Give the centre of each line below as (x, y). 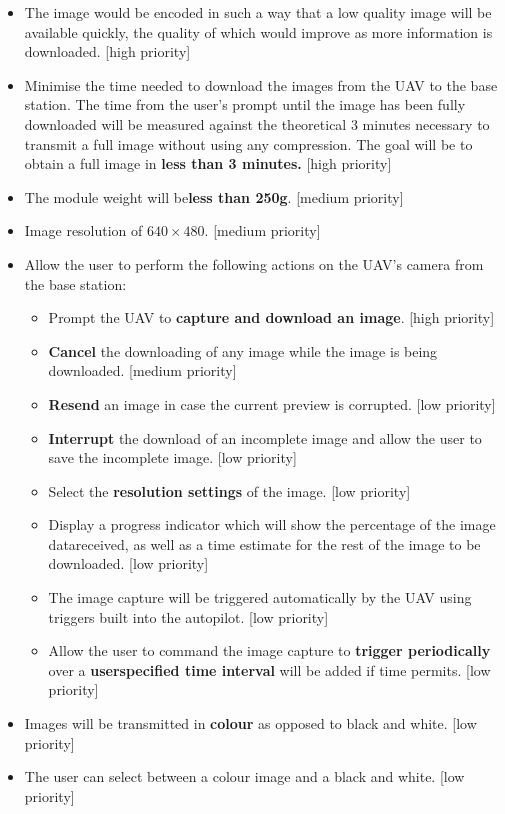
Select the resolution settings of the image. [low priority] (229, 490)
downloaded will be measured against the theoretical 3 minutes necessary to (257, 123)
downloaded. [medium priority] (142, 370)
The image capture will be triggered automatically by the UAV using (260, 597)
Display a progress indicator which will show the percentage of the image (272, 524)
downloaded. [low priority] (128, 563)
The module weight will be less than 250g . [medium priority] (214, 196)
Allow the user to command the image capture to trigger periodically (269, 650)
